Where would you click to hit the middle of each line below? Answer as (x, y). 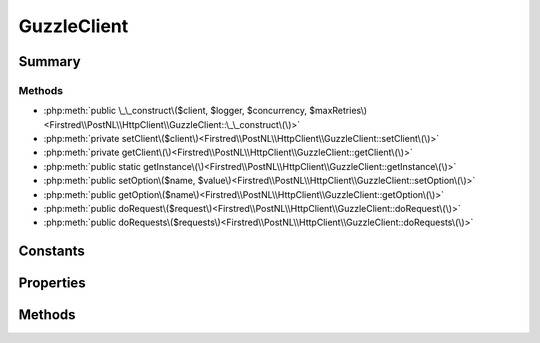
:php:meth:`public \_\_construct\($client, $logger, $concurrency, (175, 111)
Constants (51, 251)
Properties (52, 283)
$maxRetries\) (338, 111)
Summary (49, 61)
